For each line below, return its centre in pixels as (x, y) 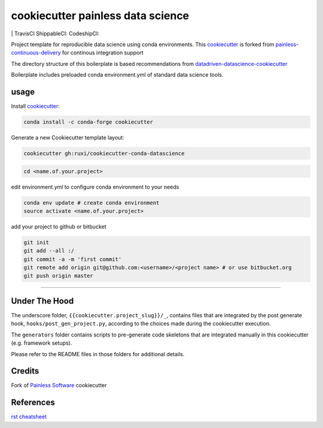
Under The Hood (42, 301)
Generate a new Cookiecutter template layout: (68, 137)
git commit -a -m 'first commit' (73, 259)
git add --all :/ (49, 251)
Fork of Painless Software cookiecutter (59, 385)
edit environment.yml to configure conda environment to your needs (95, 187)
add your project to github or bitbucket (59, 226)
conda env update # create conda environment (92, 203)
